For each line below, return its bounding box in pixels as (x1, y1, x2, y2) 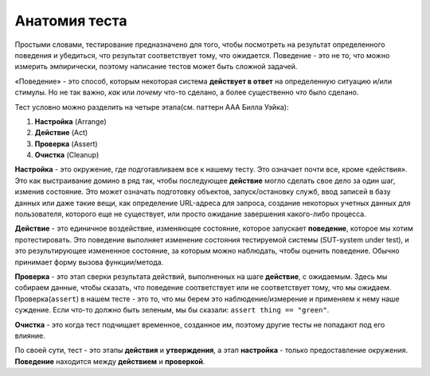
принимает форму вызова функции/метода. (14, 257, 164, 266)
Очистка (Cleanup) (34, 150, 100, 160)
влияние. (14, 331, 45, 340)
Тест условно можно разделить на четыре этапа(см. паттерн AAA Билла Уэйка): (14, 102, 289, 111)
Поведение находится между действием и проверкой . (14, 356, 205, 366)
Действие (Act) (34, 128, 88, 138)
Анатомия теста (14, 12, 127, 29)
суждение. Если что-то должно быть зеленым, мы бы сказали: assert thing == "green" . (14, 305, 330, 315)
